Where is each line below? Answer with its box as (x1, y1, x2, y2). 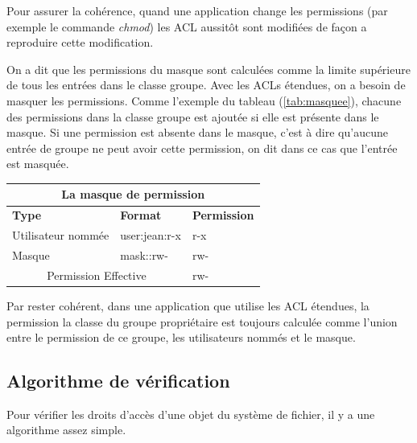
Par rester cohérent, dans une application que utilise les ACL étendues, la (6, 297, 370, 314)
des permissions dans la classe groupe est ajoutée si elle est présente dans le (6, 108, 379, 125)
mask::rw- (120, 246, 168, 263)
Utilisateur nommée (12, 227, 109, 244)
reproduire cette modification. (6, 34, 154, 51)
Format (120, 207, 162, 224)
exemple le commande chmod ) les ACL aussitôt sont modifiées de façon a (6, 18, 367, 35)
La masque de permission (61, 186, 205, 203)
